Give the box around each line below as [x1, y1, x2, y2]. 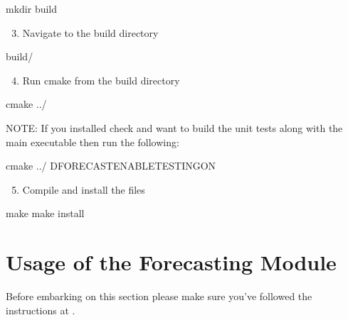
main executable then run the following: [6, 134, 179, 149]
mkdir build [6, 1, 58, 16]
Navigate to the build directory [22, 25, 159, 40]
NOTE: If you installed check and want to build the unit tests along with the [6, 120, 343, 135]
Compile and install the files [22, 182, 145, 197]
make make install [6, 206, 85, 221]
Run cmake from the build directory [22, 72, 180, 87]
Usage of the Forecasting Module [6, 248, 337, 277]
